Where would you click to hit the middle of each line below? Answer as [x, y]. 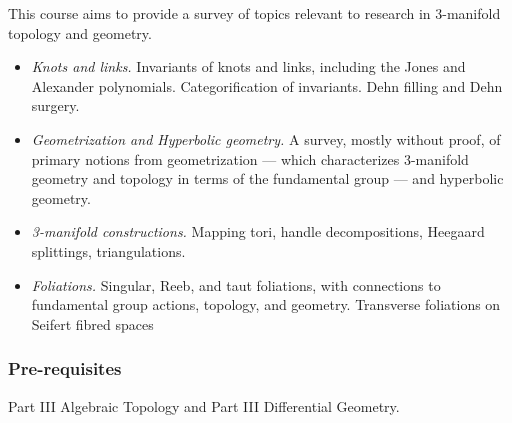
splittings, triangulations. [108, 250]
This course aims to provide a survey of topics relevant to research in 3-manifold [254, 13]
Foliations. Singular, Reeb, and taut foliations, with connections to [236, 284]
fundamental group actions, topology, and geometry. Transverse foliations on [266, 304]
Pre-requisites [65, 368]
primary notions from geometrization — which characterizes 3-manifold [250, 158]
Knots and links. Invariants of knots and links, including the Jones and [248, 66]
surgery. [55, 105]
